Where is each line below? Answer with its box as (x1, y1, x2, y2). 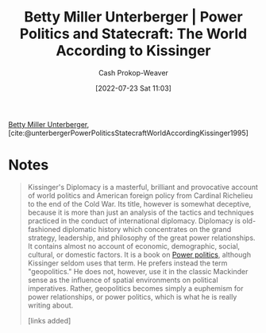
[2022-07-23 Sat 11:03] (94, 83, 172, 93)
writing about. (27, 300, 74, 310)
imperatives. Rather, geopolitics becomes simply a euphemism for (27, 283, 244, 293)
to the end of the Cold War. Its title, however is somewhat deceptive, (27, 199, 252, 208)
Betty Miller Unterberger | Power (23, 8, 244, 26)
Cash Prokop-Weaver (98, 68, 169, 77)
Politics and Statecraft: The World (19, 25, 248, 43)
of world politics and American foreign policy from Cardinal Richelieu (27, 191, 253, 200)
